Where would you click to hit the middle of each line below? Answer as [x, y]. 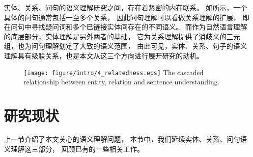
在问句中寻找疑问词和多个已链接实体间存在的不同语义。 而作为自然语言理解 [126, 27]
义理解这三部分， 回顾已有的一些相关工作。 [74, 148]
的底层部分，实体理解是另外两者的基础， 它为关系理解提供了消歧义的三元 [122, 36]
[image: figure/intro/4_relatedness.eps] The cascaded [114, 72]
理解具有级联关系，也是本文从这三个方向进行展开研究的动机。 [104, 55]
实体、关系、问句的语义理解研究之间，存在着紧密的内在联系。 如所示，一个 [126, 7]
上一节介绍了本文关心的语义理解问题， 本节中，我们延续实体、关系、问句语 [126, 139]
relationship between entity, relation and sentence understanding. [122, 82]
